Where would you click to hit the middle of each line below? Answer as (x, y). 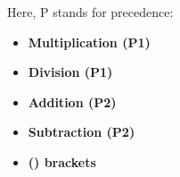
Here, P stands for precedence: (90, 12)
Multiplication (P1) (89, 42)
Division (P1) (70, 72)
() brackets (62, 161)
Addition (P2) (72, 101)
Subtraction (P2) (82, 132)
